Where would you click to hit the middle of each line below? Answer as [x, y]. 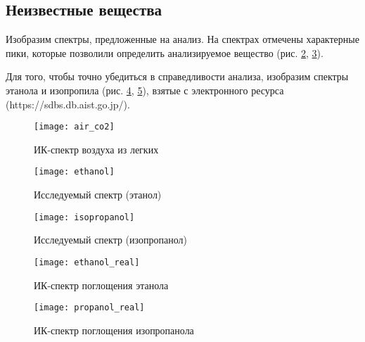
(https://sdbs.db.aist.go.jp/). [68, 104]
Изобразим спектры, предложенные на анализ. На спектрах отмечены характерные [182, 39]
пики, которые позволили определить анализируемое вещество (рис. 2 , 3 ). [165, 52]
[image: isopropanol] [84, 217]
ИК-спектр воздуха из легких [96, 149]
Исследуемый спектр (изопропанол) [110, 240]
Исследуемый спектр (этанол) [98, 195]
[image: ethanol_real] [87, 262]
